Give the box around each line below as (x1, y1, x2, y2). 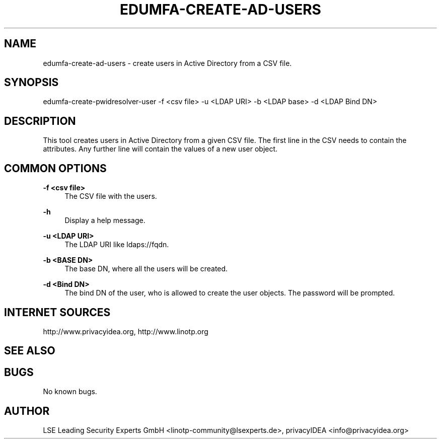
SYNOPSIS (4, 76, 59, 89)
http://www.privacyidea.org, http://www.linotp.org (43, 327, 208, 336)
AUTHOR (4, 404, 50, 417)
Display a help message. (64, 216, 145, 225)
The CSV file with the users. (64, 192, 157, 201)
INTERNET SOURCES (4, 306, 111, 319)
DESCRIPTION (4, 114, 76, 127)
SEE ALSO (4, 344, 55, 357)
